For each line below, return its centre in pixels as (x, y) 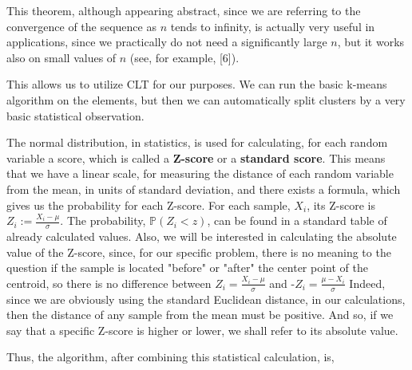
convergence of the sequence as (81, 26)
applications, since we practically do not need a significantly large (167, 42)
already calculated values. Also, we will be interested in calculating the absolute (202, 236)
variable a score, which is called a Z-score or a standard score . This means (196, 157)
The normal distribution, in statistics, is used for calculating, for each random (197, 142)
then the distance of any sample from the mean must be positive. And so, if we (200, 315)
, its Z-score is (341, 205)
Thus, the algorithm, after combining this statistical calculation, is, (170, 357)
